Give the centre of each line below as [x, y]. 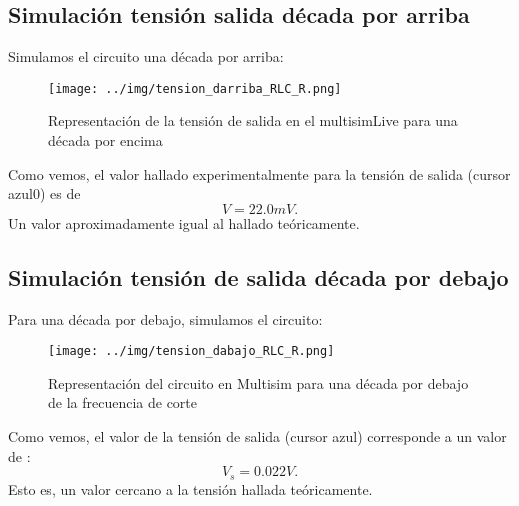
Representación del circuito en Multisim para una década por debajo [258, 382]
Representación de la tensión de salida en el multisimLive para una [253, 120]
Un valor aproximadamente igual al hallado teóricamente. [184, 222]
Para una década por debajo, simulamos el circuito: [165, 318]
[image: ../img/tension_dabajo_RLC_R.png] [191, 351]
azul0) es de [44, 193]
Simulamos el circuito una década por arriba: [146, 56]
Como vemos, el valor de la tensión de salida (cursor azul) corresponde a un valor [257, 436]
